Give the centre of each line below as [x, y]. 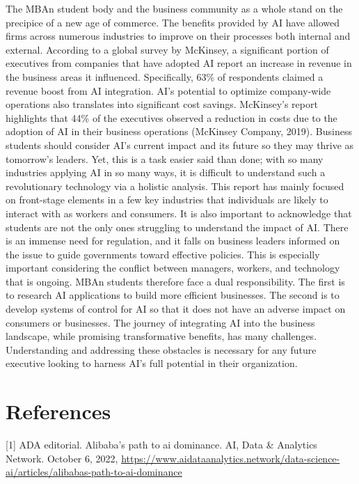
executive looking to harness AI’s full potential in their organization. [152, 363]
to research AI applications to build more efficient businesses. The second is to [173, 295]
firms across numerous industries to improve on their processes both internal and [178, 36]
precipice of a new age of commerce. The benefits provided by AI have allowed [173, 22]
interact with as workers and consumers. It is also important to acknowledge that [179, 213]
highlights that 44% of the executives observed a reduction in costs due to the [171, 117]
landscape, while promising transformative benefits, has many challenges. [161, 336]
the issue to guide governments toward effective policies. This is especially [163, 254]
